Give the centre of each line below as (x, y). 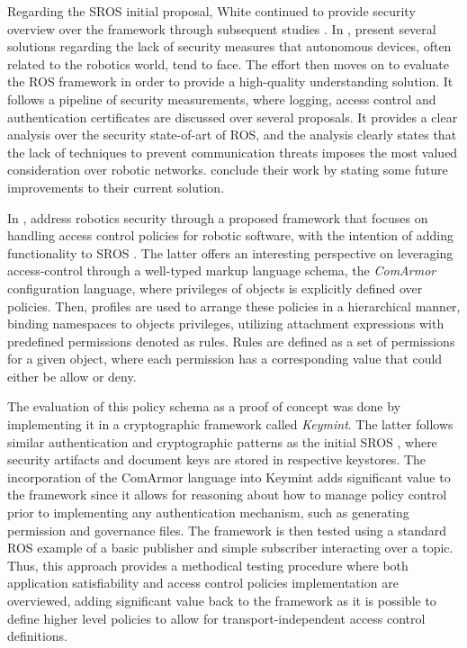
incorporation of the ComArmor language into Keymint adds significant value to (229, 477)
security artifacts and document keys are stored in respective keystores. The (217, 459)
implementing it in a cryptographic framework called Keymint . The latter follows (230, 424)
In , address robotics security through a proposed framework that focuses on (218, 217)
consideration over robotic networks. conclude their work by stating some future (228, 170)
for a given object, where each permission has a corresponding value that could (225, 359)
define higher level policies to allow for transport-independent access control (216, 618)
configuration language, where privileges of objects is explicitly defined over (215, 288)
